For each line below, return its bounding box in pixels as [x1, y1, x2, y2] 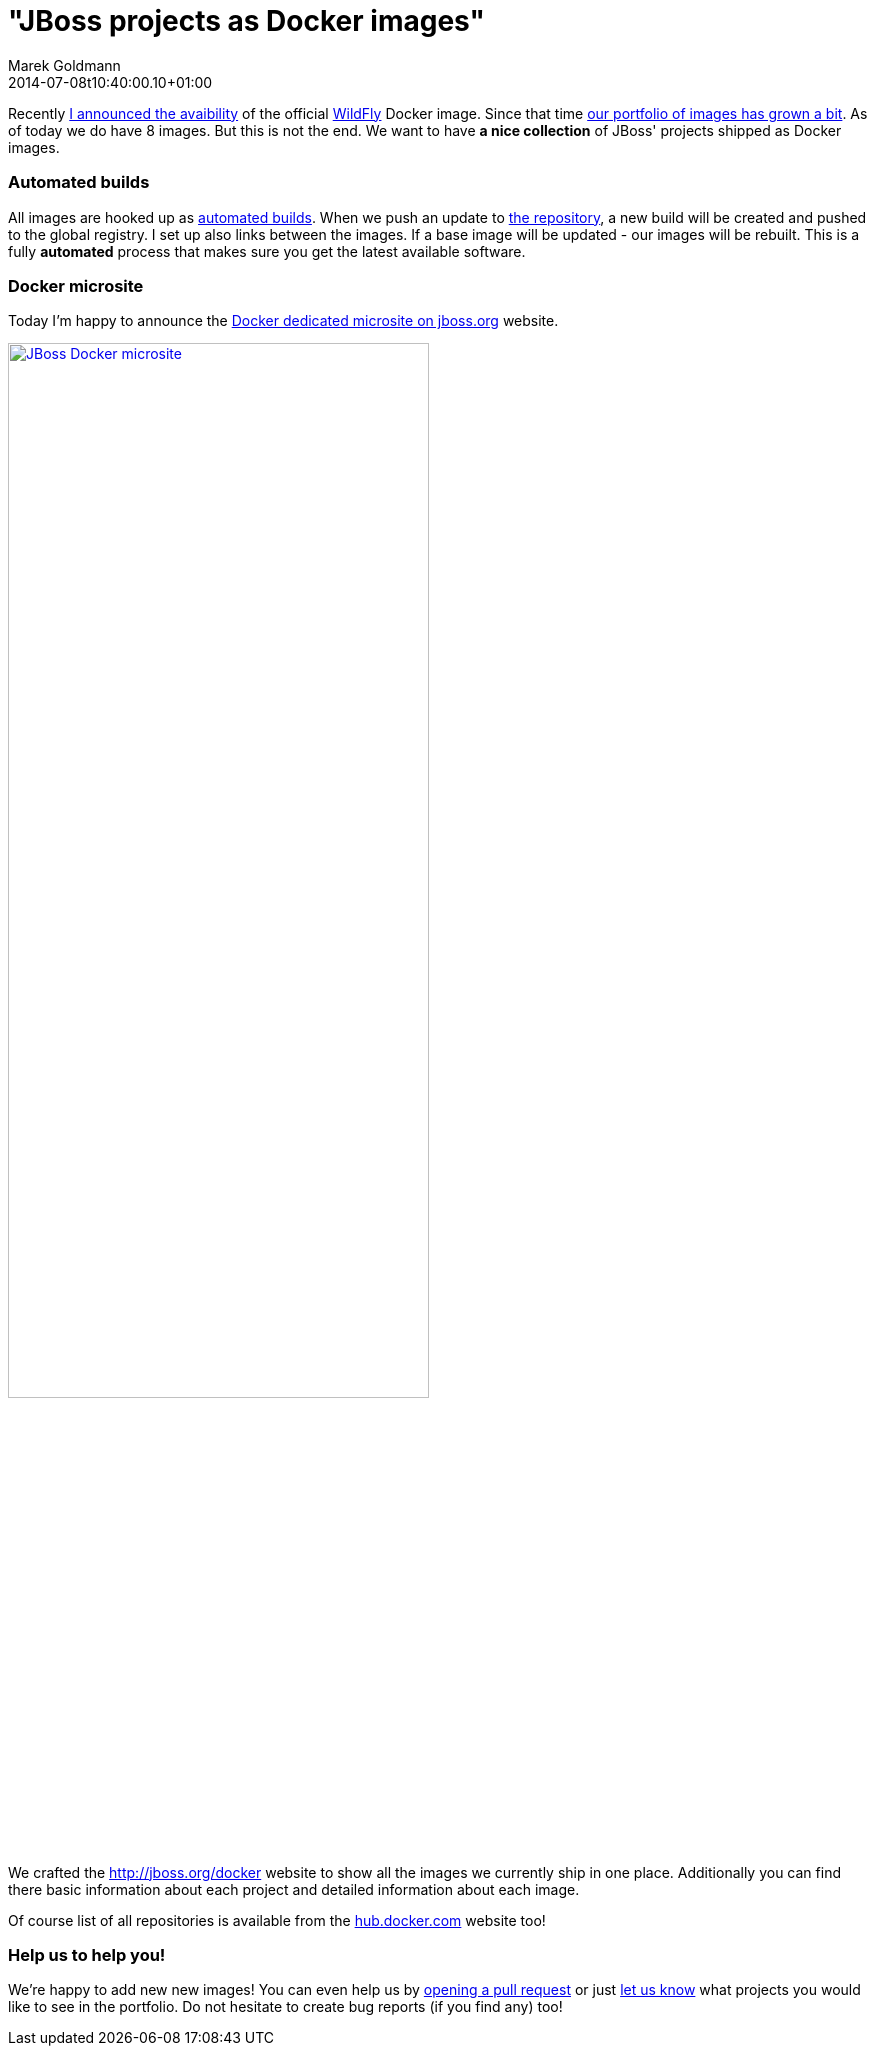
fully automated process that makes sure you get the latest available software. [8, 242, 526, 260]
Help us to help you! [8, 1945, 166, 1966]
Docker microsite [8, 275, 144, 296]
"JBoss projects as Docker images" [8, 4, 485, 38]
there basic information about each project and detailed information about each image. [8, 1880, 580, 1898]
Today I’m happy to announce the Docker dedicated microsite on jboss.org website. [8, 312, 559, 330]
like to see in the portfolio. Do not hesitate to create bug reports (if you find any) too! [8, 1998, 563, 2016]
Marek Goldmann [8, 56, 121, 74]
